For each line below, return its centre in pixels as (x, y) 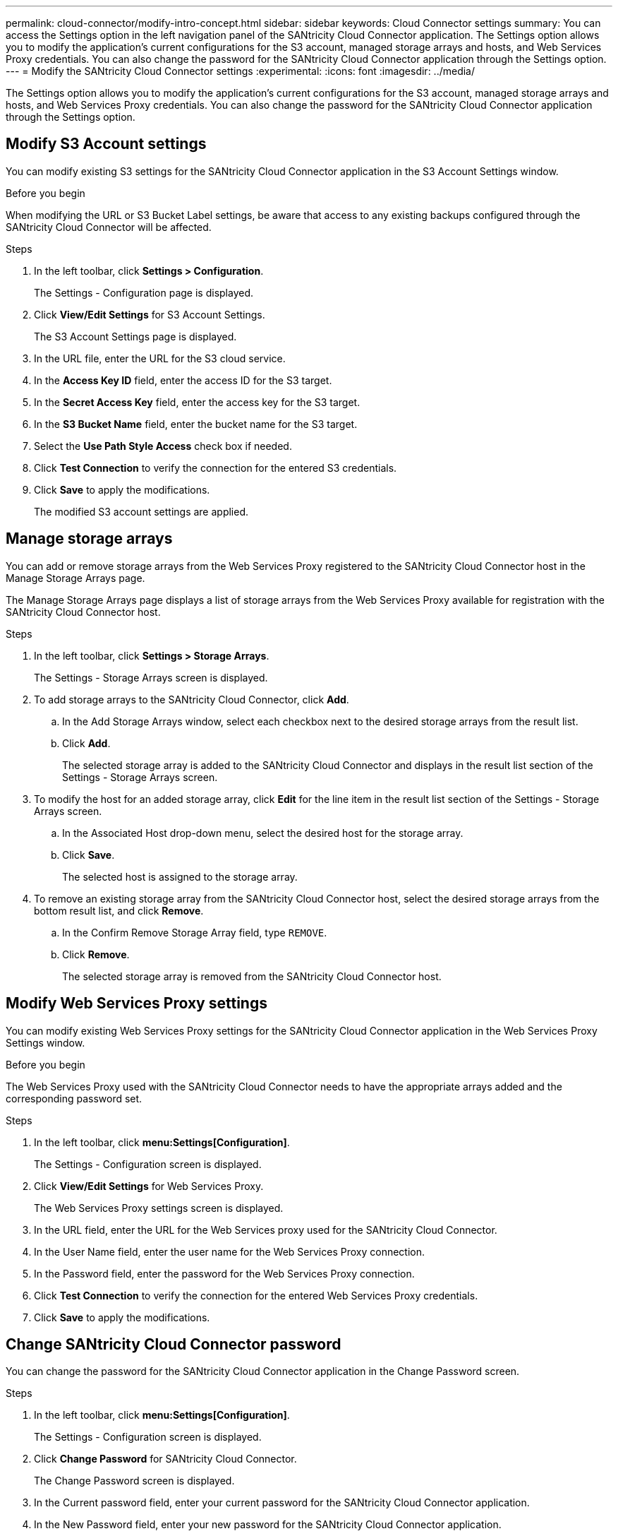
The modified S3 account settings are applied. (141, 511)
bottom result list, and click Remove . (119, 910)
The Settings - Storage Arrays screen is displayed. (151, 677)
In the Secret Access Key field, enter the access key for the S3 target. (197, 402)
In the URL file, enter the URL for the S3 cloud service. (160, 358)
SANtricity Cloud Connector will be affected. (109, 227)
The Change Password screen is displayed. (134, 1481)
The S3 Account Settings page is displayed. (135, 336)
